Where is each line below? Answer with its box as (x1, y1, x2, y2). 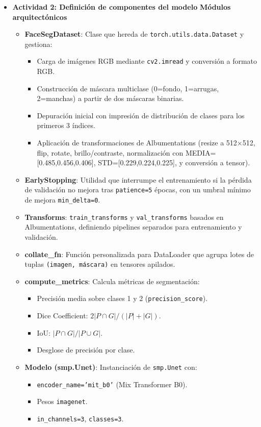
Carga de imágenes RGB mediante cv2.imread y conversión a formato (37, 56, 257, 66)
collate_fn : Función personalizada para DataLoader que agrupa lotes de (24, 248, 254, 259)
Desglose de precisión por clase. (37, 344, 135, 355)
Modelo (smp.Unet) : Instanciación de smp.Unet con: (24, 361, 197, 372)
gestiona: (24, 38, 53, 49)
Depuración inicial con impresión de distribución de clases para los (37, 110, 245, 120)
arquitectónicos (12, 11, 67, 22)
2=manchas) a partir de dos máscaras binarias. (37, 93, 184, 104)
